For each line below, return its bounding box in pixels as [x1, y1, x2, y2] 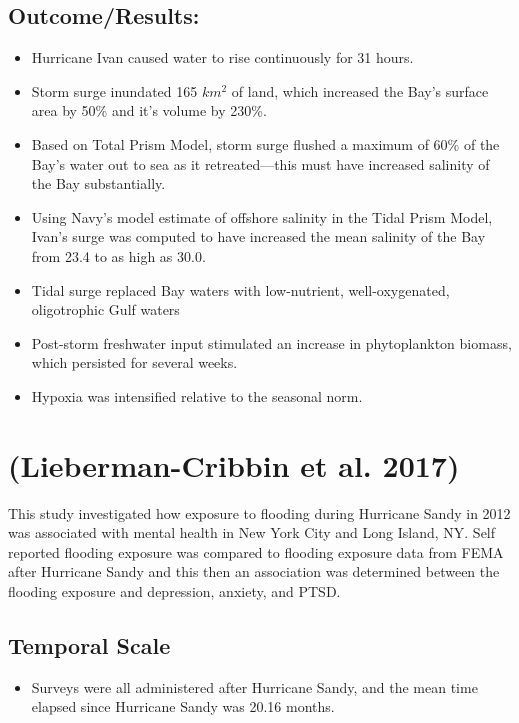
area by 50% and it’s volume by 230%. [31, 100, 267, 121]
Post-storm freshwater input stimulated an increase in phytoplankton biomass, [31, 332, 512, 353]
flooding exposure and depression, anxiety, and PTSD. [8, 581, 341, 602]
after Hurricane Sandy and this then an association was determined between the [8, 561, 500, 582]
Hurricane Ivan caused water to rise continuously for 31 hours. [31, 47, 414, 68]
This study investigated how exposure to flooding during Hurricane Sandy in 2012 [8, 502, 511, 523]
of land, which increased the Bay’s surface [231, 80, 489, 101]
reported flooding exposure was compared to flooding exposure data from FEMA [8, 541, 504, 562]
